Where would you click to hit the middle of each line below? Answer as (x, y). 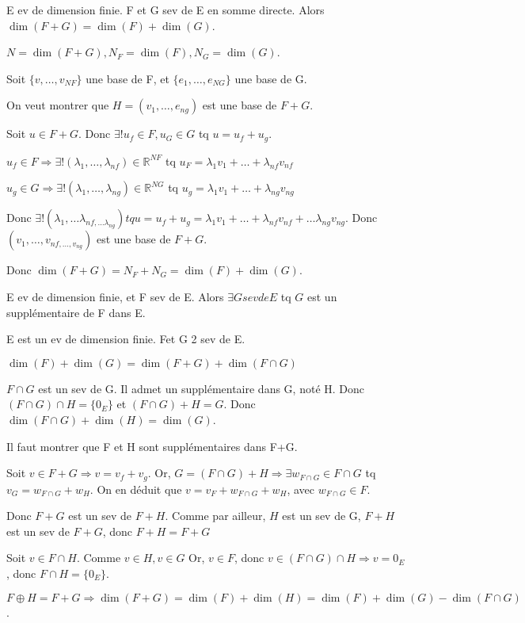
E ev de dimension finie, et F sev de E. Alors (115, 297)
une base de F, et (127, 78)
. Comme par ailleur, (215, 516)
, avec (301, 489)
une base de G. (271, 78)
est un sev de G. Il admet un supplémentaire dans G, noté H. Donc (202, 388)
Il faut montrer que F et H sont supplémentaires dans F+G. (152, 446)
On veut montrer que (58, 105)
